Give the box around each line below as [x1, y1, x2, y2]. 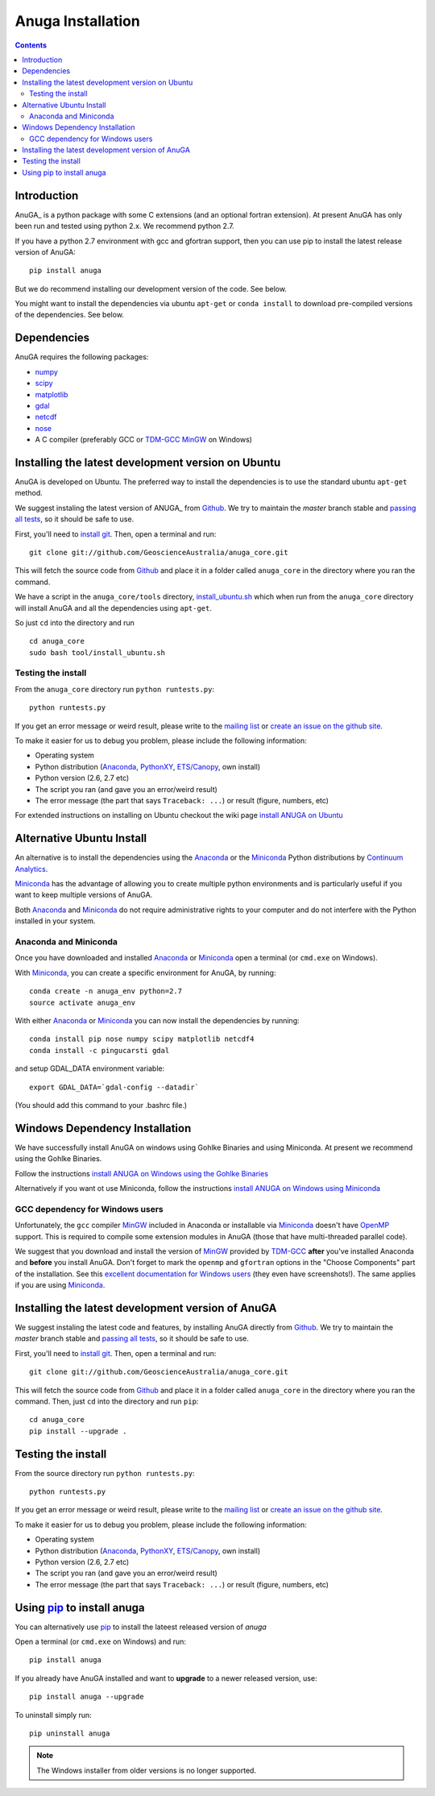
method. [14, 488, 43, 498]
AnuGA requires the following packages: [14, 352, 149, 362]
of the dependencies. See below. [14, 310, 125, 320]
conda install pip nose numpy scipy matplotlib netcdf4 [29, 1035, 255, 1043]
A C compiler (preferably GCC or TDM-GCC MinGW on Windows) [35, 435, 253, 445]
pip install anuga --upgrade [29, 1692, 144, 1702]
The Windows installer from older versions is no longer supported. [36, 1765, 257, 1775]
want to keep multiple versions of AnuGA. [14, 890, 153, 900]
